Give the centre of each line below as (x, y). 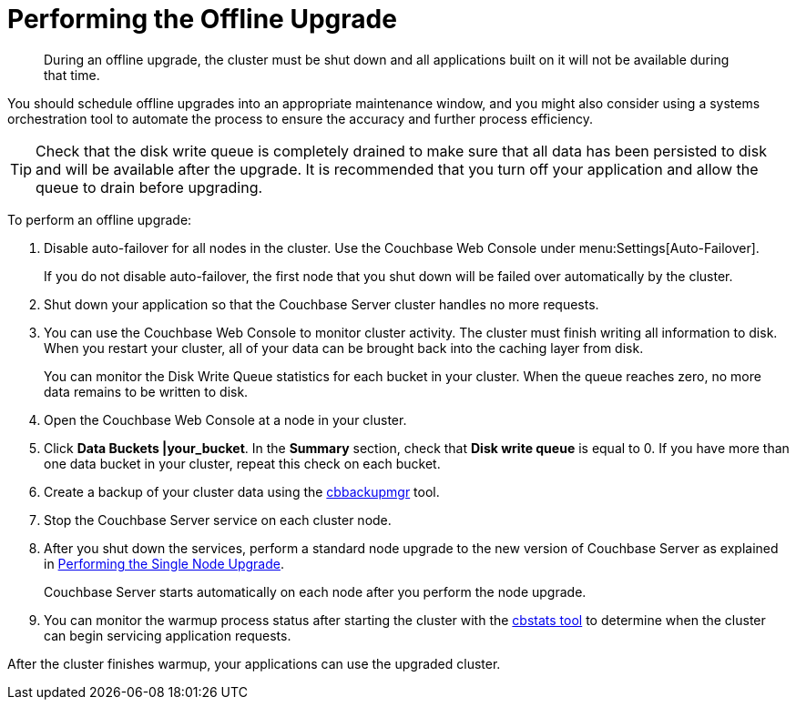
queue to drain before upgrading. (149, 187)
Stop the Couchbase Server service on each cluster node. (218, 520)
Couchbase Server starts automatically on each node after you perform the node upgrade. (315, 591)
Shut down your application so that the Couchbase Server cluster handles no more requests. (321, 304)
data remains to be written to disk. (146, 391)
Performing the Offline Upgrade (202, 19)
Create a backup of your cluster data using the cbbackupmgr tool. (242, 491)
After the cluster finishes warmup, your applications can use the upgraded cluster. (254, 663)
